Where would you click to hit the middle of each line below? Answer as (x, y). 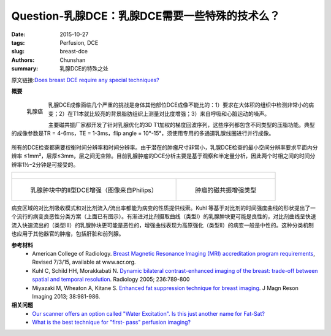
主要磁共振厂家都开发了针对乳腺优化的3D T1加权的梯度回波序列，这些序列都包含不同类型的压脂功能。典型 (181, 125)
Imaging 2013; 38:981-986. (66, 296)
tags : (18, 42)
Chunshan (73, 60)
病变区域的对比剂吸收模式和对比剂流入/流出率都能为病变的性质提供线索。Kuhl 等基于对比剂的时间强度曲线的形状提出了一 (163, 208)
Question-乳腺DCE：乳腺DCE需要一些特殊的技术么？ (146, 16)
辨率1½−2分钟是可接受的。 (45, 164)
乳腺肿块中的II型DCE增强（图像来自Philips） (94, 190)
